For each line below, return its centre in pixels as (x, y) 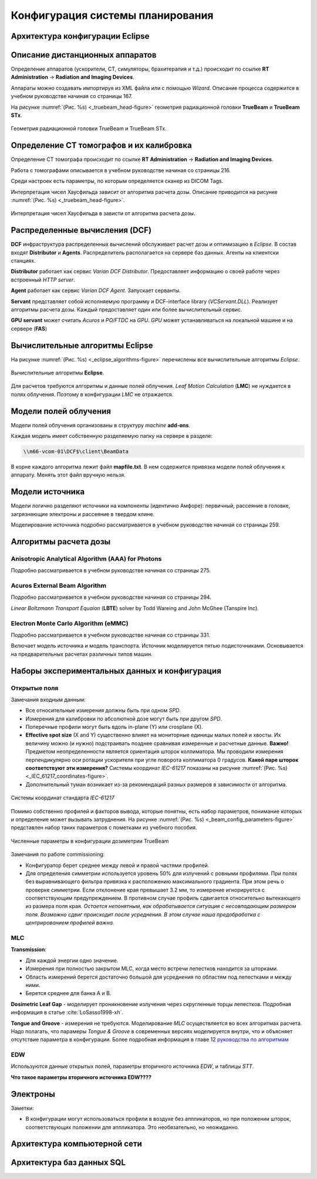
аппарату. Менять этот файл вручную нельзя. (68, 475)
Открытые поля (35, 688)
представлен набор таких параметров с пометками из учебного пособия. (104, 828)
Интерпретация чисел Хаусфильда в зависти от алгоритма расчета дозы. (103, 213)
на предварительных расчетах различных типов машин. (82, 654)
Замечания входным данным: (48, 699)
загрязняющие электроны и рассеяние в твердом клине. (83, 514)
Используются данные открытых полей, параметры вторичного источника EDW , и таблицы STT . (132, 1066)
